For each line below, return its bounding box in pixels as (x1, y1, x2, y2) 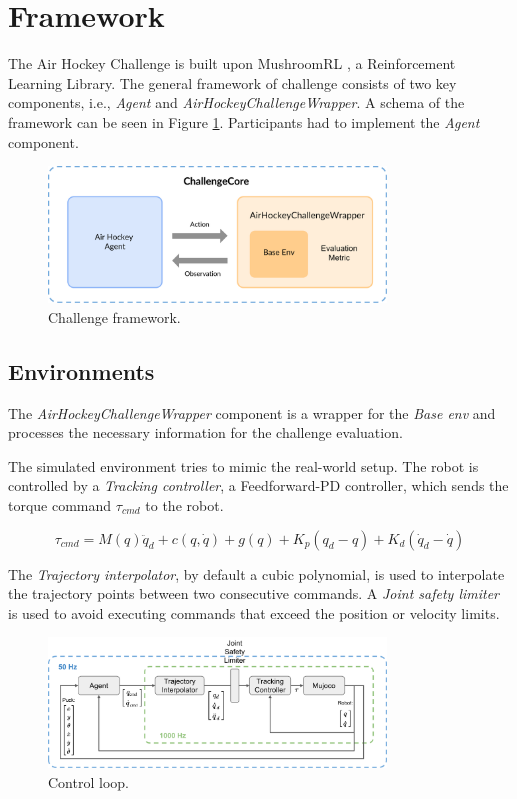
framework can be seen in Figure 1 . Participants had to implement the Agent (8, 111, 480, 132)
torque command (8, 494, 112, 515)
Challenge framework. (48, 306, 181, 327)
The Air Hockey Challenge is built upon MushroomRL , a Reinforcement (8, 53, 456, 74)
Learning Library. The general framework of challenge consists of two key (8, 72, 457, 93)
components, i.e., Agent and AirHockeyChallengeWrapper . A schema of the (8, 92, 465, 113)
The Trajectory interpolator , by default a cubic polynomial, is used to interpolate (8, 563, 505, 584)
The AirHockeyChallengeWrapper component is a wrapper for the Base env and (8, 402, 496, 423)
